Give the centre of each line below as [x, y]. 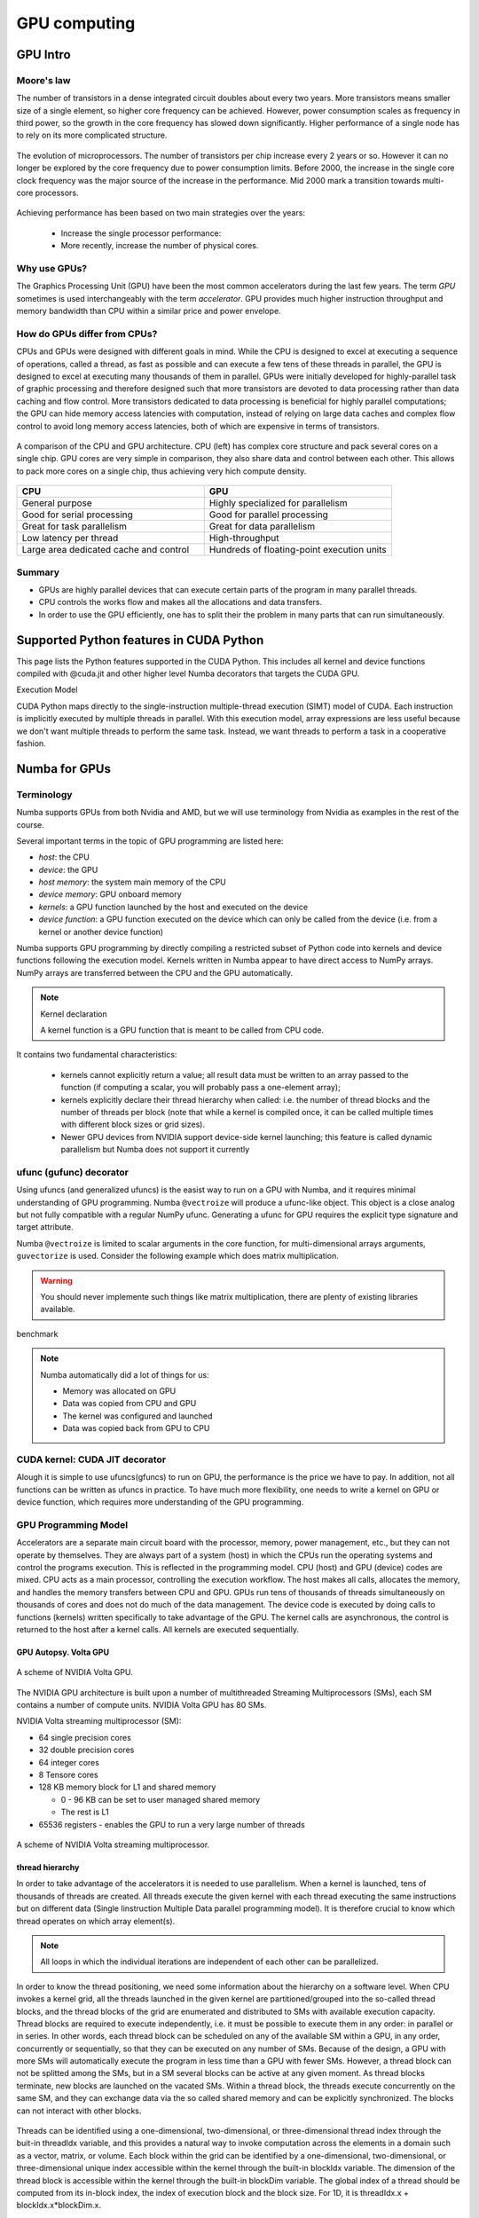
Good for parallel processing [268, 515]
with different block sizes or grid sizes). [133, 1125]
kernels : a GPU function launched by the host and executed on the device [173, 907]
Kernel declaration [74, 1014]
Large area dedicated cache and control [106, 550]
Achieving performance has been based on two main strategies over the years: [161, 213]
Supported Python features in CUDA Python [140, 640]
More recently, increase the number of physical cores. [160, 246]
